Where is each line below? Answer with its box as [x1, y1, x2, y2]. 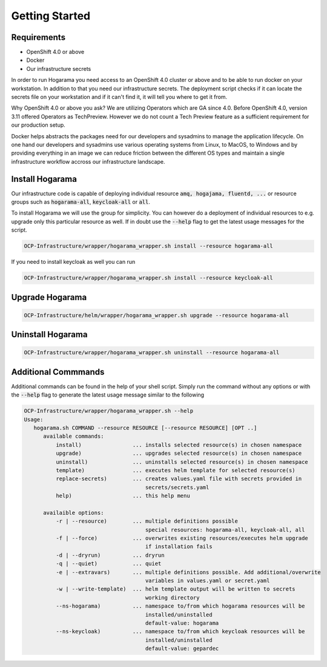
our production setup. [11, 121, 66, 129]
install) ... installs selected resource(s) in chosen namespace [55, 441, 302, 448]
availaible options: [43, 509, 104, 516]
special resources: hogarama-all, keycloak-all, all [145, 526, 305, 533]
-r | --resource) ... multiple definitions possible [55, 518, 239, 525]
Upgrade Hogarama [11, 292, 87, 303]
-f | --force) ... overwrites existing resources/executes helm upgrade [55, 535, 308, 542]
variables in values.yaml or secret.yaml [145, 577, 270, 585]
